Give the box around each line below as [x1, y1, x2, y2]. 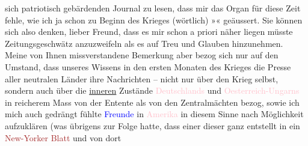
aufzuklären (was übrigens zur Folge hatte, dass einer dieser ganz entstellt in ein [5, 119, 300, 132]
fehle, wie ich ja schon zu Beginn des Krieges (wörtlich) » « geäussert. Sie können [5, 13, 303, 26]
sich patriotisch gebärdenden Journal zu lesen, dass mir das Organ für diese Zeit [5, 2, 301, 14]
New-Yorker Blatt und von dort [5, 131, 122, 144]
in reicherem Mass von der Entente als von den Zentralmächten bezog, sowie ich [5, 96, 300, 108]
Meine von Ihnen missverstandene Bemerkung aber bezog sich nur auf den [5, 49, 279, 61]
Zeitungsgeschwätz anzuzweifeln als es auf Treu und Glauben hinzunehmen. [5, 37, 283, 49]
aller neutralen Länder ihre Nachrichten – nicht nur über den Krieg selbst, [5, 72, 279, 85]
